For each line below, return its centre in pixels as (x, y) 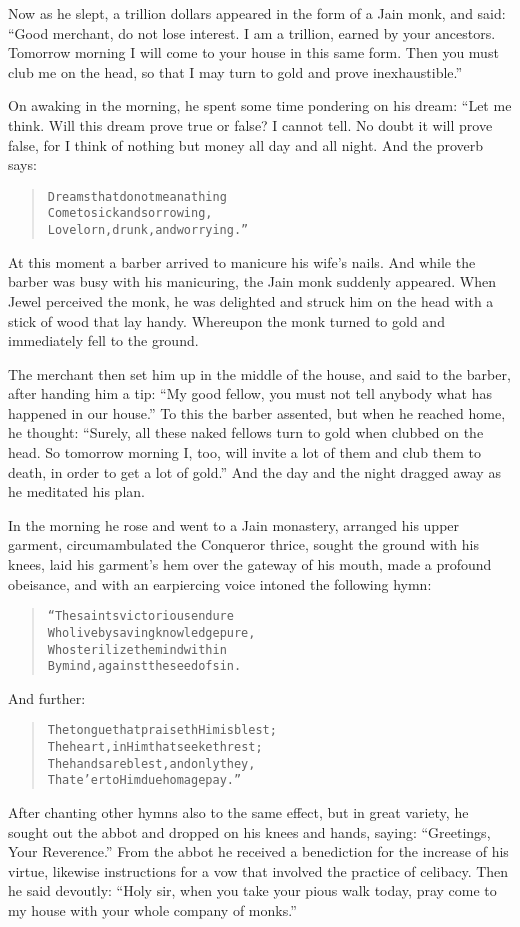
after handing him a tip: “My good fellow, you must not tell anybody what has (250, 393)
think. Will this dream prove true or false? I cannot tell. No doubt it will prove (250, 124)
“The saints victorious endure (140, 616)
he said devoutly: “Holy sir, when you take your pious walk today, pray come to (252, 890)
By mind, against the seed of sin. (144, 666)
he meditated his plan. (76, 491)
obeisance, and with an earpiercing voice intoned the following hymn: (220, 583)
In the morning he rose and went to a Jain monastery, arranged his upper (234, 524)
